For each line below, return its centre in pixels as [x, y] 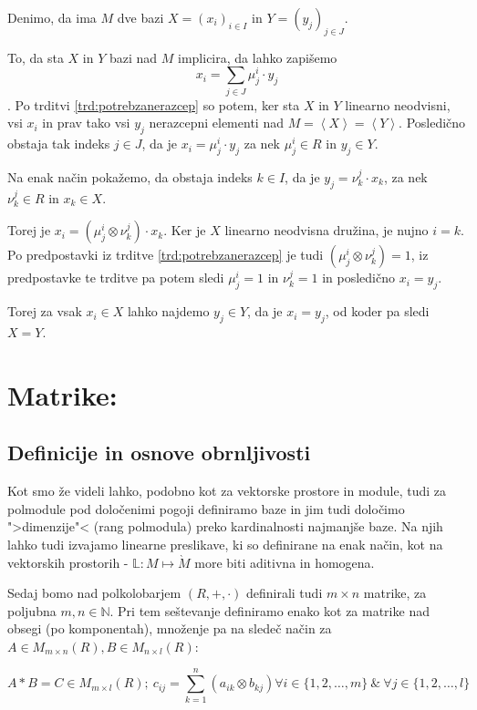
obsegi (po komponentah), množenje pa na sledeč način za [170, 628]
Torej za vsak [45, 311]
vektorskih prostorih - [68, 562]
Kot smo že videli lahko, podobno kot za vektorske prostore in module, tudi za [227, 491]
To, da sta [36, 57]
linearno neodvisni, [398, 104]
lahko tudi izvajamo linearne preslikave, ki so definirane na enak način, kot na [225, 544]
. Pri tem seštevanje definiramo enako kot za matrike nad [270, 610]
